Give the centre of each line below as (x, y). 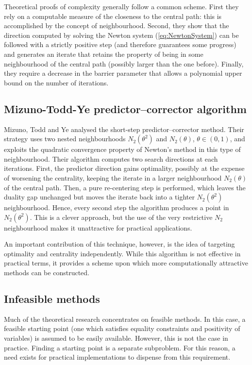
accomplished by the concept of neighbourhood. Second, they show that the (117, 25)
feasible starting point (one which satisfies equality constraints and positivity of (122, 328)
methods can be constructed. (47, 273)
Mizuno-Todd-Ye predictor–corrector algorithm (125, 108)
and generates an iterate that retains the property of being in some (104, 54)
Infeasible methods (52, 299)
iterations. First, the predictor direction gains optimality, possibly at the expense (124, 168)
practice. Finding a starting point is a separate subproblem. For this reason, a (120, 347)
